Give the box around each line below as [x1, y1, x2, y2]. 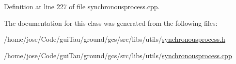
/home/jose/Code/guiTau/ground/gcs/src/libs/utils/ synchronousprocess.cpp [4, 50, 232, 60]
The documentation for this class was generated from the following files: [4, 17, 218, 28]
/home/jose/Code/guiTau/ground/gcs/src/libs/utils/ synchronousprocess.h [4, 34, 225, 44]
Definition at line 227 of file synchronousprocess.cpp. [4, 1, 160, 11]
